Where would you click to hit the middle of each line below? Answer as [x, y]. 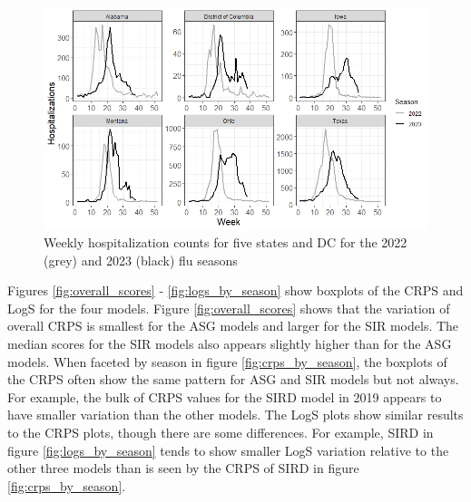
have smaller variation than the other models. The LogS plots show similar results [235, 415]
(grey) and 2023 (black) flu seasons [141, 260]
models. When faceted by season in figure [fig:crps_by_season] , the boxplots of [227, 361]
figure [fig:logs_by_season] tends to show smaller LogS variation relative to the [228, 450]
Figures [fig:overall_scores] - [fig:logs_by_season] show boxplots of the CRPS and [235, 290]
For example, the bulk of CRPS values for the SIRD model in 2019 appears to [225, 396]
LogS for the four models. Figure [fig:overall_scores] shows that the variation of [229, 308]
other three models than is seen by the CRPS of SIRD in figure [183, 468]
